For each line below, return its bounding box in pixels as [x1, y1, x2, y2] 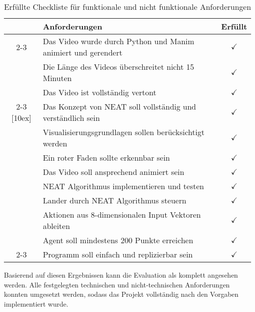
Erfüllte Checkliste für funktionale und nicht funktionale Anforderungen [4, 1, 251, 12]
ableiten [43, 220, 70, 231]
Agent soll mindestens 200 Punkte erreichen [43, 234, 193, 246]
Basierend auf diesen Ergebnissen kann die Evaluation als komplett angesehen [4, 270, 238, 280]
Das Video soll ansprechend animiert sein [43, 166, 184, 177]
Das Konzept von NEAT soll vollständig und [43, 101, 196, 112]
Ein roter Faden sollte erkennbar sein [43, 152, 170, 163]
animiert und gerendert [43, 47, 123, 58]
